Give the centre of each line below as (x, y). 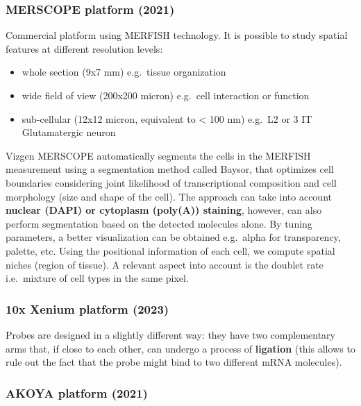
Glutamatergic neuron (69, 132)
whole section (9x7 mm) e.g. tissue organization (124, 72)
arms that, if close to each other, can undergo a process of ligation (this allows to (180, 348)
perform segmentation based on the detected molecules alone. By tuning (159, 223)
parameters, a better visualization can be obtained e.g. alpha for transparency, (173, 237)
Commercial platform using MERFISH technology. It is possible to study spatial (177, 35)
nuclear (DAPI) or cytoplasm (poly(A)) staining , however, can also (164, 210)
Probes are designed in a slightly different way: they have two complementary (170, 334)
